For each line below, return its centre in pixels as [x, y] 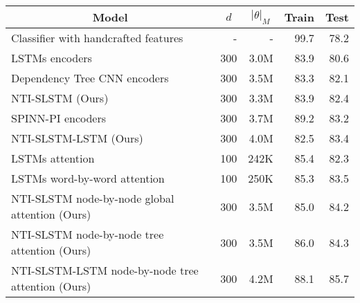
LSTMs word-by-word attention [88, 178]
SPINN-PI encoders [59, 118]
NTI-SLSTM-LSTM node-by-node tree [105, 270]
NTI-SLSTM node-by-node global [93, 198]
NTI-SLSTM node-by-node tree [88, 234]
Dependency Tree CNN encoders [90, 78]
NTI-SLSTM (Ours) [60, 98]
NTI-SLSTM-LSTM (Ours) [77, 138]
